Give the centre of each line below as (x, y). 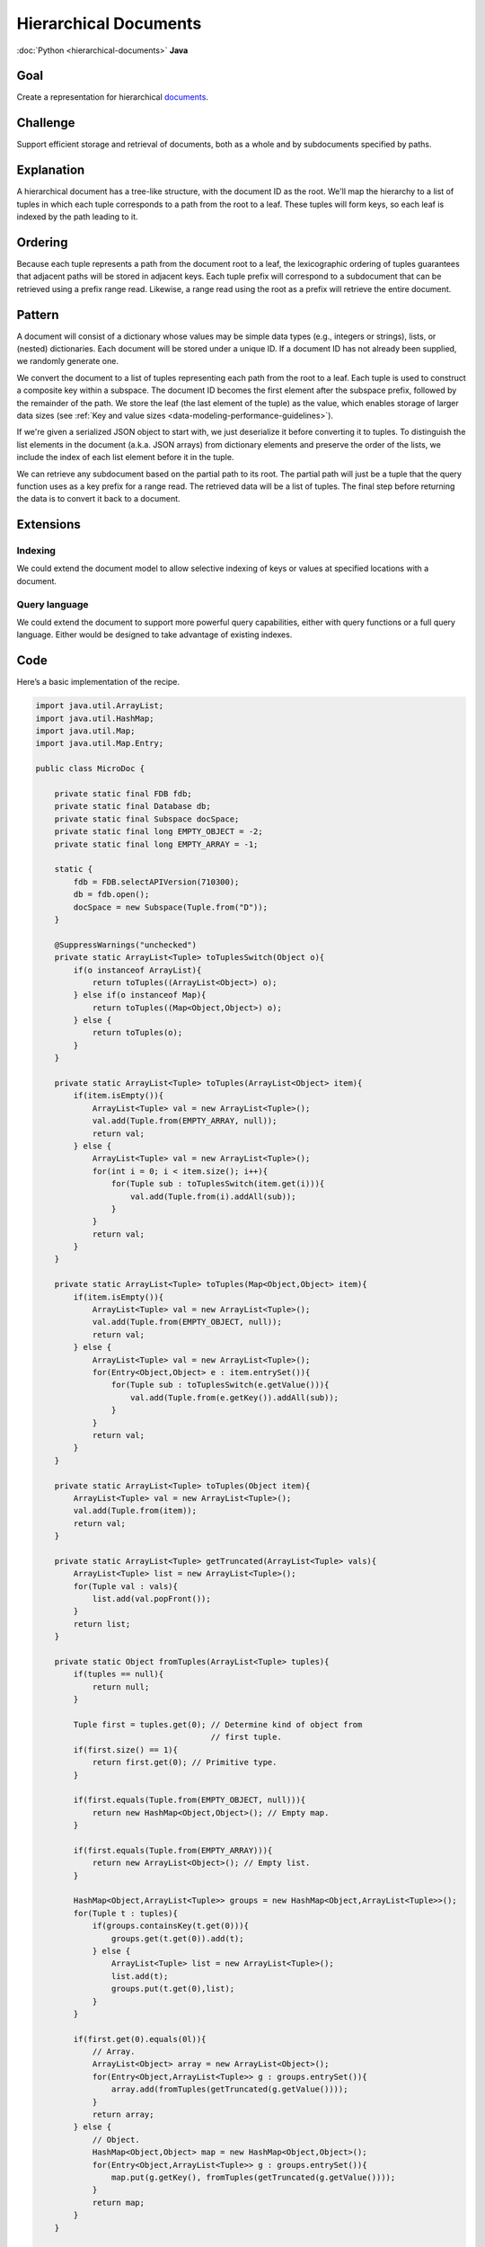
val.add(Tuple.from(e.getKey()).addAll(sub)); (235, 1397)
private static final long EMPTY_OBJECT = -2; (159, 832)
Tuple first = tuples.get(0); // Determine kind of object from (218, 1724)
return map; (119, 2203)
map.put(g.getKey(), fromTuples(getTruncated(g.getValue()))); (253, 2177)
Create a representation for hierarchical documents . (112, 97)
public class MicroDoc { (90, 769)
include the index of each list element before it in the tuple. (125, 457)
